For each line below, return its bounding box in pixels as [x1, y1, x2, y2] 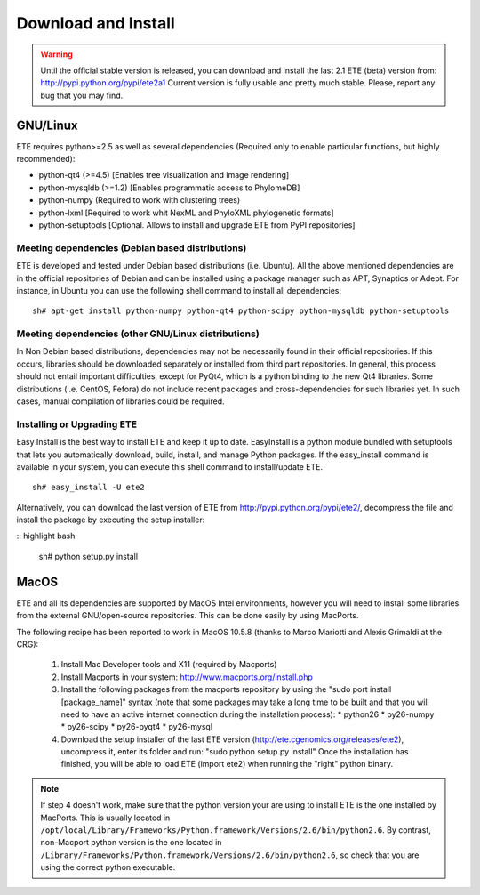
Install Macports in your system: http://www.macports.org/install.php [60, 672, 313, 682]
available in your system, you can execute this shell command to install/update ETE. [16, 461, 324, 472]
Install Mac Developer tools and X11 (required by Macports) [60, 659, 277, 670]
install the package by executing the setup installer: [16, 514, 205, 525]
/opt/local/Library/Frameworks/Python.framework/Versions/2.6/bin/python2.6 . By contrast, [40, 825, 431, 835]
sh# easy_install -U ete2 [32, 482, 146, 493]
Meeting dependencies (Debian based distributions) [16, 241, 247, 254]
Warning [40, 49, 73, 60]
